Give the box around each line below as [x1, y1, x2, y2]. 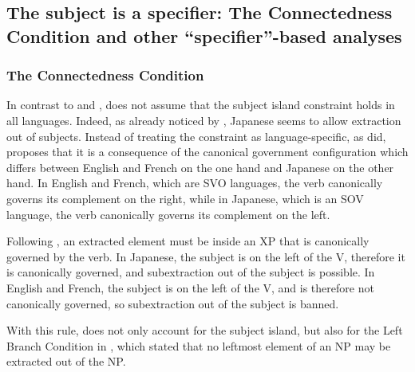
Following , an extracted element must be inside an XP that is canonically [6, 233, 370, 249]
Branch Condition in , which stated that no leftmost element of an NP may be [6, 337, 391, 354]
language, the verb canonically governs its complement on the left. [6, 206, 330, 222]
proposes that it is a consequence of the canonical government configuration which [6, 143, 409, 160]
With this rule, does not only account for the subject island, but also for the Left [6, 322, 403, 339]
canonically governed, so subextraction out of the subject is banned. [6, 295, 339, 311]
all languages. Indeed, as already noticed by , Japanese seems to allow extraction [6, 112, 401, 128]
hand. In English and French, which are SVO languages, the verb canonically [6, 174, 383, 191]
